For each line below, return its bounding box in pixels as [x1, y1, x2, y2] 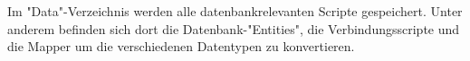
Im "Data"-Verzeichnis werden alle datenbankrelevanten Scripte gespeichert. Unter [7, 2, 463, 20]
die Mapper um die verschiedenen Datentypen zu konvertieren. [7, 37, 355, 56]
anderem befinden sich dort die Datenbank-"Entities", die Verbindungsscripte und [7, 19, 460, 38]
